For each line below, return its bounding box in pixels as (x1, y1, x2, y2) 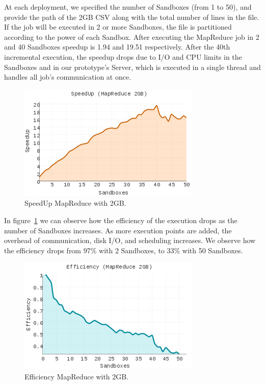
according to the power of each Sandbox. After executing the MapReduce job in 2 (4, 31, 259, 42)
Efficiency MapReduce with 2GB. (24, 371, 129, 381)
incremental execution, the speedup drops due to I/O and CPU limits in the (4, 51, 242, 62)
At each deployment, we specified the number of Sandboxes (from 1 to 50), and (4, 2, 252, 12)
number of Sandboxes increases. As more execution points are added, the (4, 225, 232, 235)
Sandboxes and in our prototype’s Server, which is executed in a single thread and (4, 61, 261, 72)
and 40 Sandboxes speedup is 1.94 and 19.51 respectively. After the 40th (4, 41, 230, 52)
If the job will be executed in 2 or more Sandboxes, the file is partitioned (4, 21, 232, 32)
